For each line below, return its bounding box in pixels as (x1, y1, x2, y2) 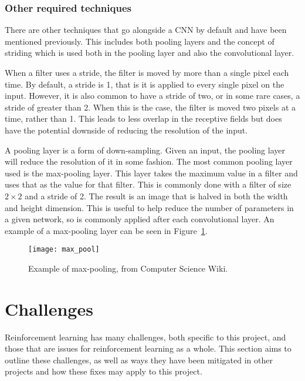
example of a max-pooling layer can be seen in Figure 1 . (5, 224, 208, 236)
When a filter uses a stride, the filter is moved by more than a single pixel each (5, 66, 289, 78)
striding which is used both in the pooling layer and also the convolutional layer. (5, 46, 294, 59)
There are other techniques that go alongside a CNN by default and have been (5, 24, 287, 36)
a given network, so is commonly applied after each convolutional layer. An (5, 213, 274, 225)
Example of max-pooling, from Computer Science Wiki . (28, 262, 228, 274)
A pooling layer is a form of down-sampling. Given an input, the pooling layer (5, 143, 285, 156)
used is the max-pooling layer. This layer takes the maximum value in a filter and (5, 166, 298, 179)
